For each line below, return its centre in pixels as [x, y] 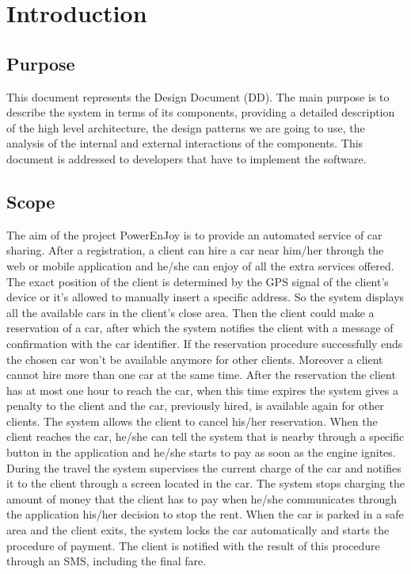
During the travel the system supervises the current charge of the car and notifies [204, 467]
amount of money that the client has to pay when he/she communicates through [202, 498]
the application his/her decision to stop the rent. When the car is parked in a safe [205, 514]
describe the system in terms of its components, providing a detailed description [201, 112]
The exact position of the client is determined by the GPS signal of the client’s [198, 281]
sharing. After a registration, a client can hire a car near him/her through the [195, 250]
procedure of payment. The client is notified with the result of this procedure [193, 545]
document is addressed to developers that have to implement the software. [186, 158]
